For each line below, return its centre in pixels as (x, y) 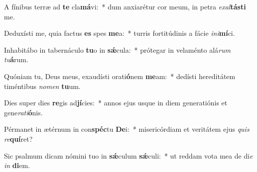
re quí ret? (18, 138)
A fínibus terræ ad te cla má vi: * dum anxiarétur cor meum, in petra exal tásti (125, 6)
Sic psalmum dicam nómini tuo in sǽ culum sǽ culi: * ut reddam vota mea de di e (128, 155)
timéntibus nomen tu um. (42, 86)
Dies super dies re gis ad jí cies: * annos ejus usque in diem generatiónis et (116, 103)
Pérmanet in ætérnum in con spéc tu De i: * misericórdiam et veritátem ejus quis (127, 129)
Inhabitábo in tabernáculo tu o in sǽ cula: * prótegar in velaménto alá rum (117, 49)
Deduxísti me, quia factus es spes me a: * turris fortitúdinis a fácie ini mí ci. (120, 33)
